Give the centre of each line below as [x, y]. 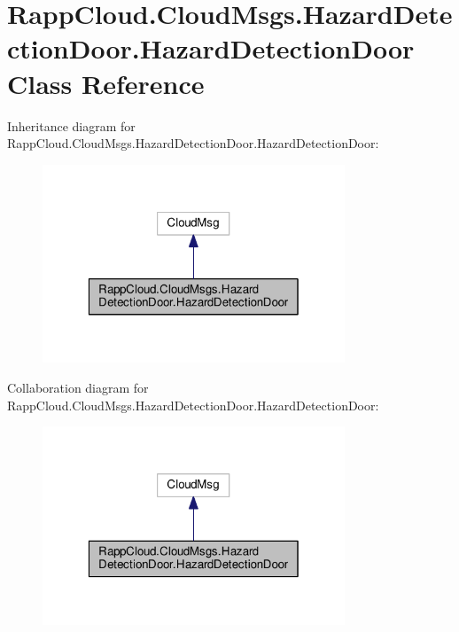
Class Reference [106, 83]
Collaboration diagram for [78, 387]
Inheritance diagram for [71, 125]
